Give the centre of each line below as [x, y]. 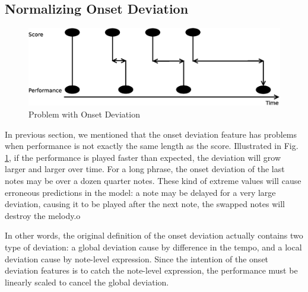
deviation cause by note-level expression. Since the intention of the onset [137, 258]
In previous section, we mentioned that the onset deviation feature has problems [151, 134]
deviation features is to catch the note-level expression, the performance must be [151, 270]
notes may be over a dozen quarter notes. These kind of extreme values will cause [153, 181]
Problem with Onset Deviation [84, 114]
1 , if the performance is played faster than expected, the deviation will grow [143, 157]
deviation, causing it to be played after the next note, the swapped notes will [145, 204]
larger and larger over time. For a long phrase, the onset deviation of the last [145, 169]
